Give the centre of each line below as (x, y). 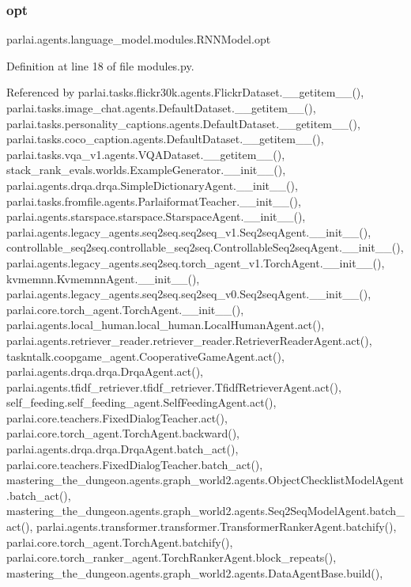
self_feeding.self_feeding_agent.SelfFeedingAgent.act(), (141, 402)
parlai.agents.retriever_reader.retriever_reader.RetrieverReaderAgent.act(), (189, 340)
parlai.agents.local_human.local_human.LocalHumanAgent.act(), (166, 325)
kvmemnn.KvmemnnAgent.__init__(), (103, 278)
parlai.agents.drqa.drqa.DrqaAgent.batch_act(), (123, 449)
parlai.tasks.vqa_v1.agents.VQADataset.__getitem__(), (146, 154)
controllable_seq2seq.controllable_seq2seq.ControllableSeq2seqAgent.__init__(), (205, 247)
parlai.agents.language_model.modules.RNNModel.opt (139, 39)
